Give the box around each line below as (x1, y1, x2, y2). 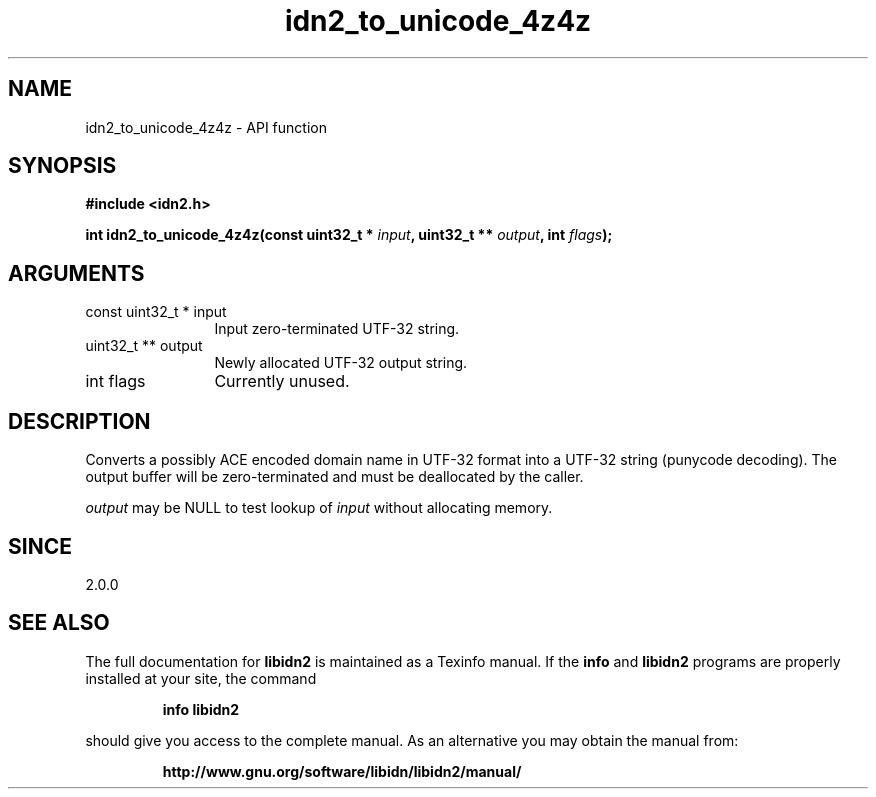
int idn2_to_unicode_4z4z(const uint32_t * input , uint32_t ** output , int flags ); (85, 226, 613, 244)
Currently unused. (214, 371, 350, 392)
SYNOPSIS (8, 153, 117, 179)
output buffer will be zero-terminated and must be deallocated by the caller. (85, 468, 584, 486)
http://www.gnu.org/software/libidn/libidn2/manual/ (162, 762, 522, 780)
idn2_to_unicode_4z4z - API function (85, 118, 327, 136)
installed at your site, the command (85, 669, 317, 687)
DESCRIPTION (8, 408, 151, 434)
